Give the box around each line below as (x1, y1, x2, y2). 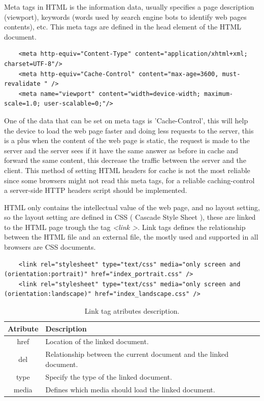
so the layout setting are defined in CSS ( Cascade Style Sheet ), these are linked (4, 212, 256, 222)
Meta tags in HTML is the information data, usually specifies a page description (4, 2, 254, 12)
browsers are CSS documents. (4, 242, 96, 252)
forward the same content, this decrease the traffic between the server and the (4, 155, 246, 165)
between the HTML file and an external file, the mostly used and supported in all (4, 231, 258, 242)
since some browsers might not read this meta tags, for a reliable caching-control (4, 175, 255, 185)
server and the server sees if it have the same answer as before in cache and (4, 145, 239, 155)
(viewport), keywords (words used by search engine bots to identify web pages (4, 11, 247, 22)
